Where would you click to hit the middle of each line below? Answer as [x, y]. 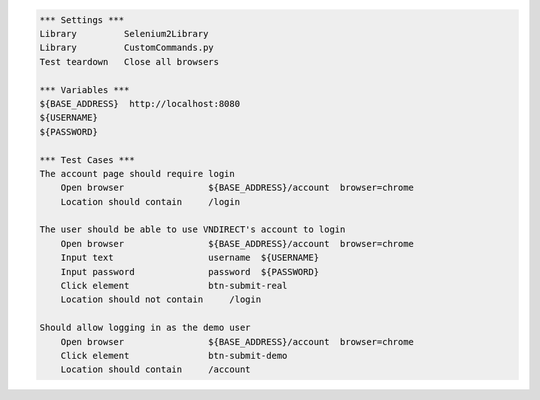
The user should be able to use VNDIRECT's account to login [192, 229]
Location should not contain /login [161, 299]
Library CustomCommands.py [126, 48]
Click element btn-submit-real [174, 286]
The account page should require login [137, 173]
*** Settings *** [82, 19]
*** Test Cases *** [87, 159]
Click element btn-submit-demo [174, 355]
